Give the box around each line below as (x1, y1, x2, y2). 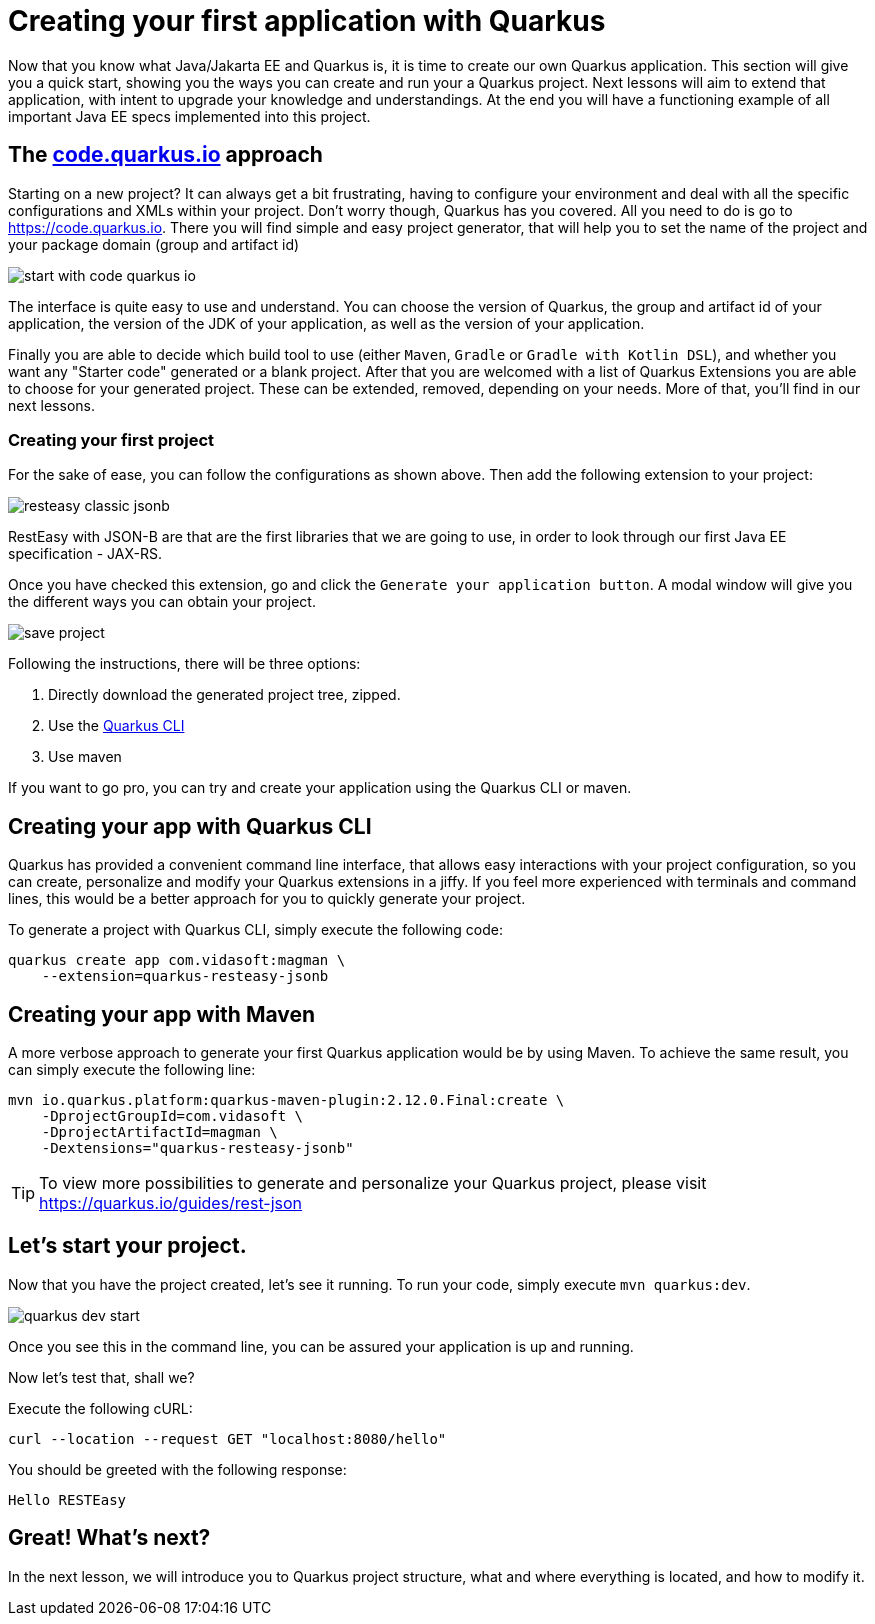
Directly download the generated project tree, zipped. (48, 686, 401, 704)
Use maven (48, 748, 122, 766)
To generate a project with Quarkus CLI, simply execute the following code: (8, 921, 504, 939)
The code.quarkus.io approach (8, 142, 323, 168)
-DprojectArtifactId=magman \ (41, 1124, 278, 1141)
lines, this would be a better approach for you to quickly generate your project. (8, 890, 526, 908)
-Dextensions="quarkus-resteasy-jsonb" (41, 1140, 354, 1157)
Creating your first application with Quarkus (8, 4, 606, 38)
